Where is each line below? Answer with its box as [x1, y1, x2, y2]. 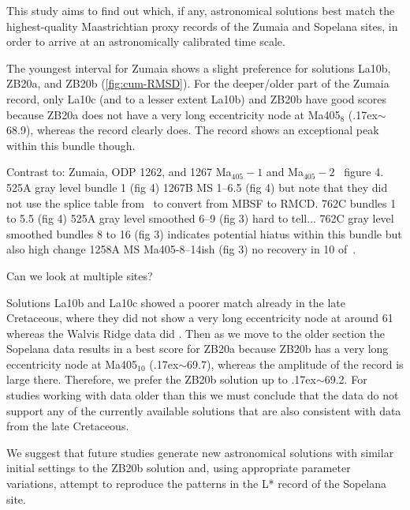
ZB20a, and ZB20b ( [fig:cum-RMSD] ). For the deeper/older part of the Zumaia [6, 75, 389, 92]
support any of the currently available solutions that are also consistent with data [6, 402, 401, 418]
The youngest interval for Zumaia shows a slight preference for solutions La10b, [6, 59, 391, 76]
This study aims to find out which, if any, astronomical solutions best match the [6, 2, 395, 18]
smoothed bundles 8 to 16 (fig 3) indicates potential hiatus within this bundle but [6, 225, 402, 242]
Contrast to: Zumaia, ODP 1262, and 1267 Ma [6, 163, 232, 180]
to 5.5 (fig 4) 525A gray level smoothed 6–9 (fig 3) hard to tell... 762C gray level [6, 210, 394, 227]
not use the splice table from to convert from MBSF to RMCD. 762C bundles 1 [6, 194, 397, 211]
